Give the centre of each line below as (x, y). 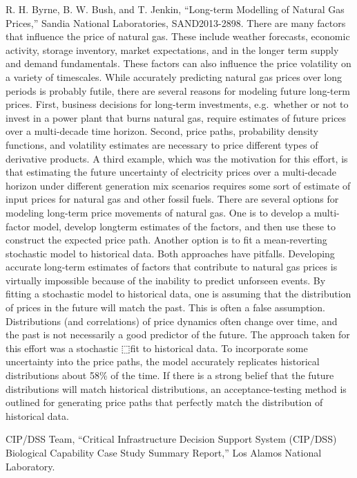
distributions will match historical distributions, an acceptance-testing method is (176, 388)
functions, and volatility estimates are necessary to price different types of (162, 144)
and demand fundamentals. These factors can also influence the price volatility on (178, 63)
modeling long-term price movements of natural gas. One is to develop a (158, 212)
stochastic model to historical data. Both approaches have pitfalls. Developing (170, 253)
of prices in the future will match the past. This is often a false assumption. (165, 307)
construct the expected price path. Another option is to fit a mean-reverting (166, 240)
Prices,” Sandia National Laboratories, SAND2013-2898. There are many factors (176, 22)
